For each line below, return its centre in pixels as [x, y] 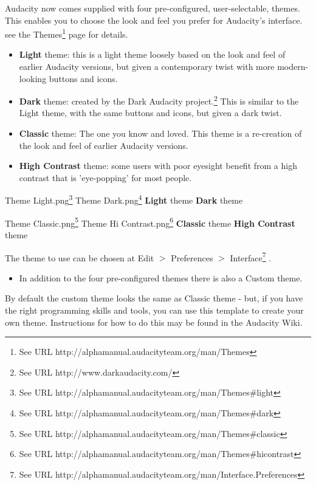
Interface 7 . [251, 256]
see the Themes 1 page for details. [67, 33]
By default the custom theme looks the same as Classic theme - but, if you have [154, 298]
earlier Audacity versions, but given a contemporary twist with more [147, 67]
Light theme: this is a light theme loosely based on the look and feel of [152, 54]
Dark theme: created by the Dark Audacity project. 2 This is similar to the [159, 100]
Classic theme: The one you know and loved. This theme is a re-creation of [160, 133]
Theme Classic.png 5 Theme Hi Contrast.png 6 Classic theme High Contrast [150, 222]
